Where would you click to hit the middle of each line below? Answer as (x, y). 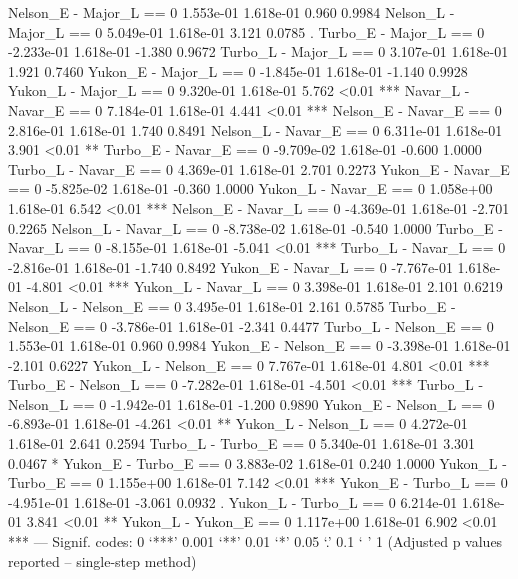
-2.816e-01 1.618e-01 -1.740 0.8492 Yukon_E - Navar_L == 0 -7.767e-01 (230, 266)
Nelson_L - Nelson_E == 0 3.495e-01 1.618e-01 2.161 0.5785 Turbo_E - (232, 305)
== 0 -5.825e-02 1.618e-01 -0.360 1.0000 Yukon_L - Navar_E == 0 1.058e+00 (250, 188)
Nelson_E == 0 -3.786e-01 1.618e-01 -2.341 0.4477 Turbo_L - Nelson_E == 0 (251, 325)
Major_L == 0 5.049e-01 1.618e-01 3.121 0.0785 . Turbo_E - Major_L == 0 (246, 31)
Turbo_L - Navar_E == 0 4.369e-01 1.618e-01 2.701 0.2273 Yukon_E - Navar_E (259, 168)
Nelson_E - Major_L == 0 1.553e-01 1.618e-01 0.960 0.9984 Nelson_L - (231, 12)
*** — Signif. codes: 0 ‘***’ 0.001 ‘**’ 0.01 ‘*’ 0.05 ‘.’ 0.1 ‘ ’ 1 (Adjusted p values (255, 541)
